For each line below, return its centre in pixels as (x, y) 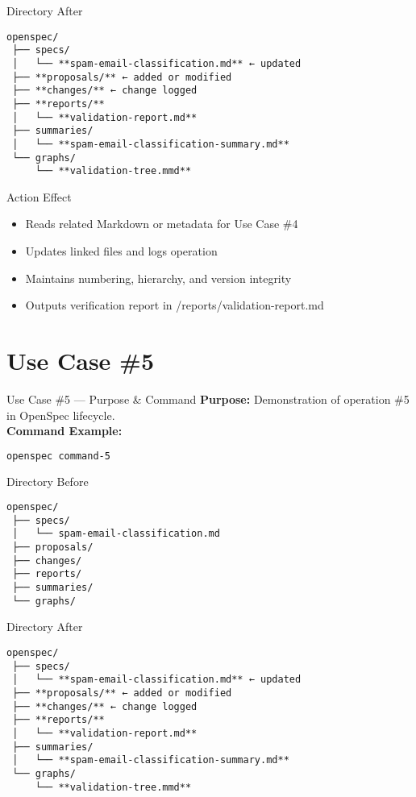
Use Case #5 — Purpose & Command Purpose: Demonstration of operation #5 (208, 398)
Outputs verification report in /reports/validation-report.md (175, 305)
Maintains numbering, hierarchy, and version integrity (158, 278)
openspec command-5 (58, 456)
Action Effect (39, 196)
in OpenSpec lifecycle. (61, 415)
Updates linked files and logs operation (121, 251)
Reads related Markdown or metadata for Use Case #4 (162, 224)
